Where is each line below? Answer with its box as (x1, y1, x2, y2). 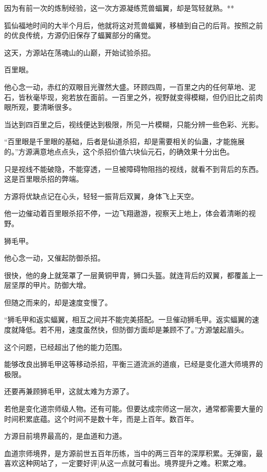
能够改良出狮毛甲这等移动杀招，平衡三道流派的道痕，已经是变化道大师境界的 (4, 359, 263, 369)
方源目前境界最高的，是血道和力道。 (4, 430, 126, 441)
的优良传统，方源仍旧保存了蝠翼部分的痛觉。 (4, 30, 155, 41)
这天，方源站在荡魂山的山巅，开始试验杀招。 (4, 47, 155, 57)
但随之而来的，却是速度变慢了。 (4, 297, 112, 307)
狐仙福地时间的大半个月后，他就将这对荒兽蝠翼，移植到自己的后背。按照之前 (4, 19, 263, 30)
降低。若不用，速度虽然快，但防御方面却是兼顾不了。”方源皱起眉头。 (18, 324, 249, 335)
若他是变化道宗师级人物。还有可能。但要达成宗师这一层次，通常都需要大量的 (4, 403, 263, 414)
